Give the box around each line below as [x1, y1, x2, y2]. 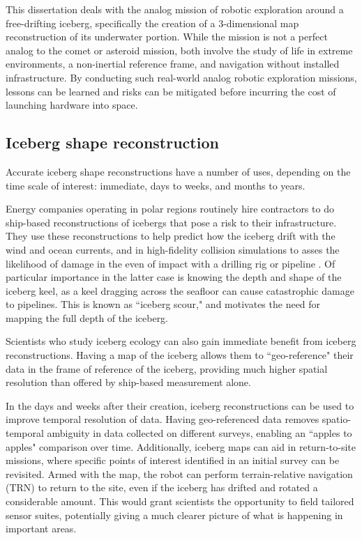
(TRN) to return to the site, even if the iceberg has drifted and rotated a [6, 480, 318, 495]
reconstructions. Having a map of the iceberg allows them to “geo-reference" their [6, 348, 354, 362]
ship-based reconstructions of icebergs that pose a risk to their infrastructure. [6, 215, 337, 229]
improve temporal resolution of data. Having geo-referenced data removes [6, 412, 319, 426]
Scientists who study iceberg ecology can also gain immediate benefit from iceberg [6, 334, 356, 348]
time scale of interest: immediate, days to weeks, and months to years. [6, 178, 306, 192]
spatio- [322, 412, 352, 426]
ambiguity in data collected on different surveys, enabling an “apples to [47, 426, 352, 440]
